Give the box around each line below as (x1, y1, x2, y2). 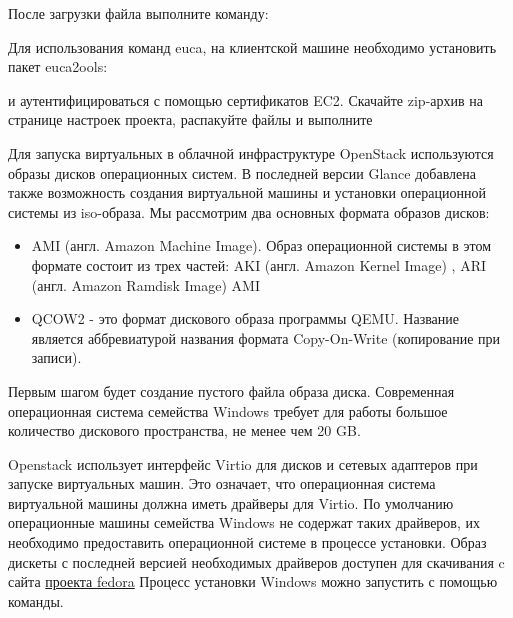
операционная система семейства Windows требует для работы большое (8, 400, 448, 421)
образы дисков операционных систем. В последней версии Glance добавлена (8, 162, 476, 183)
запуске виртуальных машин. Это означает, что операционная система (8, 473, 436, 494)
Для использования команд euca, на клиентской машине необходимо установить (8, 36, 497, 57)
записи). (31, 347, 82, 368)
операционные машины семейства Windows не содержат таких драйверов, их (8, 512, 481, 533)
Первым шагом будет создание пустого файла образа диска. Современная (8, 380, 455, 401)
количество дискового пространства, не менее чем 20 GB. (8, 420, 361, 441)
